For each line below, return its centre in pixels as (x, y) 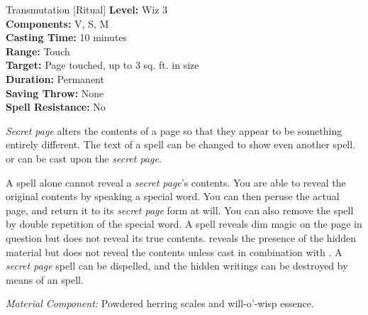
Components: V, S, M (57, 23)
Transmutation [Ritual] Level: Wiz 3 (87, 9)
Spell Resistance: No (56, 107)
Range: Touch (38, 51)
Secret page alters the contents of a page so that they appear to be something (174, 130)
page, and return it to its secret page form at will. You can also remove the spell (180, 210)
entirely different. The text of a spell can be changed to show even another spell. (181, 144)
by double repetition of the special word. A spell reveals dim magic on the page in (184, 224)
